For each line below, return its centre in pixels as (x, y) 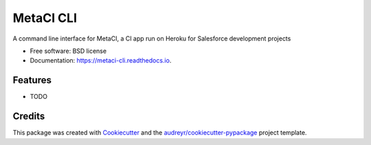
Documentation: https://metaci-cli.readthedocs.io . (101, 60)
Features (32, 80)
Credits (29, 116)
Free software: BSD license (68, 51)
